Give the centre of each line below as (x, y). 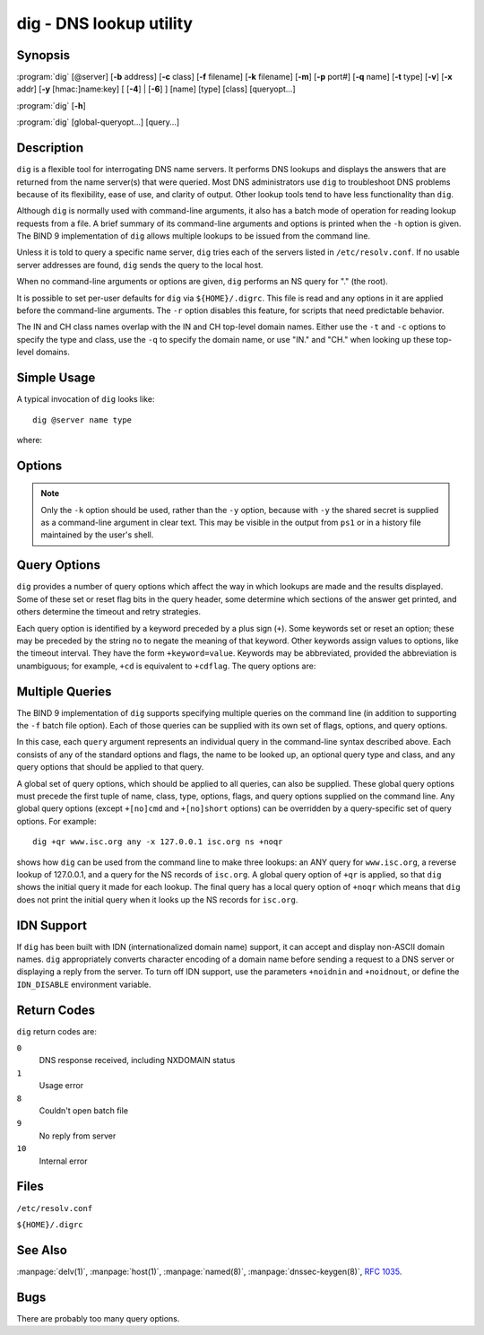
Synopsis (43, 55)
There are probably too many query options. (98, 1318)
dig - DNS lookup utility (104, 23)
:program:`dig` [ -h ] (52, 105)
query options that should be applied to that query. (110, 767)
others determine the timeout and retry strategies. (109, 612)
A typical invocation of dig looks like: (86, 399)
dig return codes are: (57, 1031)
